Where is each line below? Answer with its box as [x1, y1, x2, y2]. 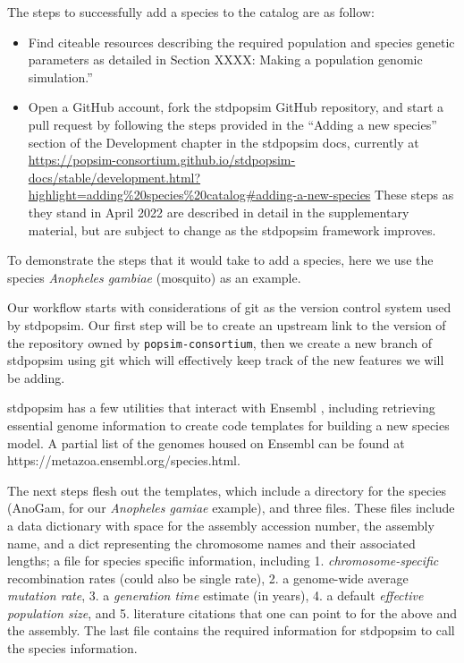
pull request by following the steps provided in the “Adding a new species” [28, 115, 437, 133]
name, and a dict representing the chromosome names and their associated [7, 533, 416, 552]
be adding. [7, 368, 65, 387]
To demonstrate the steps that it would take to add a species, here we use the [7, 251, 434, 269]
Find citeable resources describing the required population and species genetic [28, 32, 455, 51]
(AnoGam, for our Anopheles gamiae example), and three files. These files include [7, 498, 455, 517]
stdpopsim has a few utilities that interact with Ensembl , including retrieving [7, 398, 435, 417]
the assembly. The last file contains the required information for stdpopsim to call [7, 621, 455, 640]
